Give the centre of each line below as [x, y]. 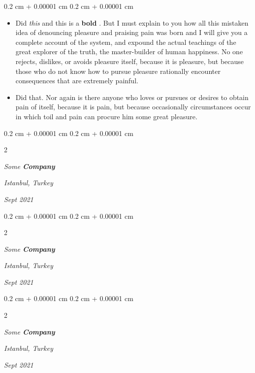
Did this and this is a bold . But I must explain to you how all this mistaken [132, 22]
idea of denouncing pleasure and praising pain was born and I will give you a [131, 32]
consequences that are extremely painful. [77, 81]
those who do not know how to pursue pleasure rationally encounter [118, 71]
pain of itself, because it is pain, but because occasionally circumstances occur [133, 107]
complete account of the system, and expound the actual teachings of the [126, 42]
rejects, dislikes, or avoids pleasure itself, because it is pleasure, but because [130, 61]
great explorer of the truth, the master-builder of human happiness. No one [129, 51]
